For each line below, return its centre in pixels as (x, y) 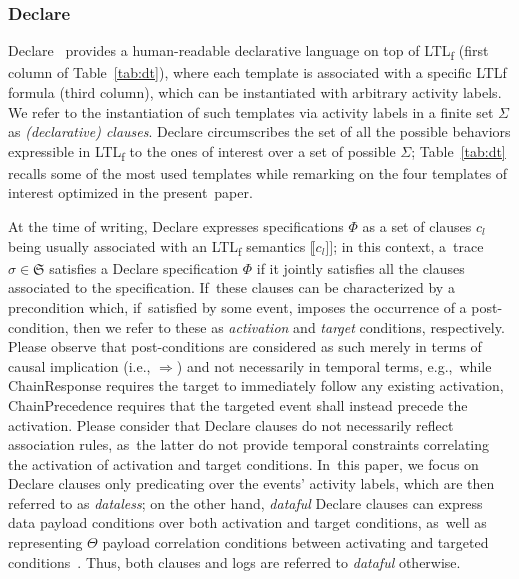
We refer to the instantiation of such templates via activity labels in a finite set (251, 111)
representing (45, 542)
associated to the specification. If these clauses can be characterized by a (231, 287)
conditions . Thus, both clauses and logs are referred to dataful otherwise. (234, 561)
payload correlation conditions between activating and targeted (295, 542)
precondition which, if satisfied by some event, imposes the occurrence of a (237, 306)
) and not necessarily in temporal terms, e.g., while (334, 365)
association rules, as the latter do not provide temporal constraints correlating (249, 444)
